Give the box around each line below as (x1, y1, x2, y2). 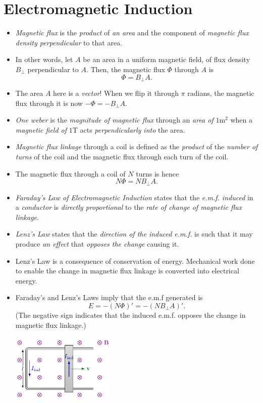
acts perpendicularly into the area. (80, 124, 185, 135)
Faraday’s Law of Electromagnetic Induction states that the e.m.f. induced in (15, 192, 253, 202)
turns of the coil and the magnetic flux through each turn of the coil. (15, 151, 229, 161)
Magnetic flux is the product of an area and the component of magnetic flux (15, 27, 249, 38)
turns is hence (136, 168, 179, 179)
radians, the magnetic (187, 87, 254, 98)
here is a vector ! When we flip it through (53, 87, 179, 98)
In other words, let (15, 54, 73, 65)
